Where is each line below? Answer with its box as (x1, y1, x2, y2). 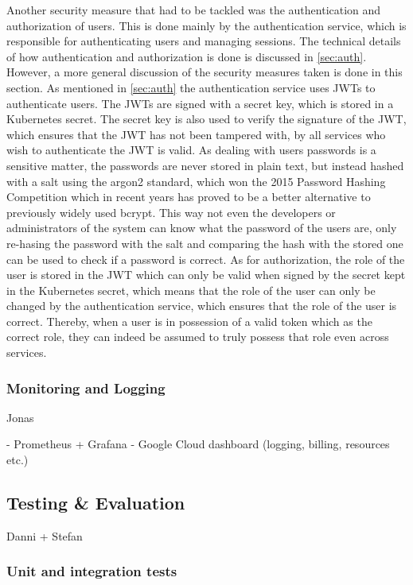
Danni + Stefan (6, 527, 83, 544)
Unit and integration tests (6, 561, 177, 581)
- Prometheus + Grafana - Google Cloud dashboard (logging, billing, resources (6, 436, 390, 452)
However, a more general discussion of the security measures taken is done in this (6, 64, 403, 80)
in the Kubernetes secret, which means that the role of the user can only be (6, 281, 376, 298)
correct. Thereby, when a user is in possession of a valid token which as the (6, 312, 372, 329)
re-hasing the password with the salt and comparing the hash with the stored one (6, 234, 403, 251)
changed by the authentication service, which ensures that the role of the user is (6, 297, 397, 314)
